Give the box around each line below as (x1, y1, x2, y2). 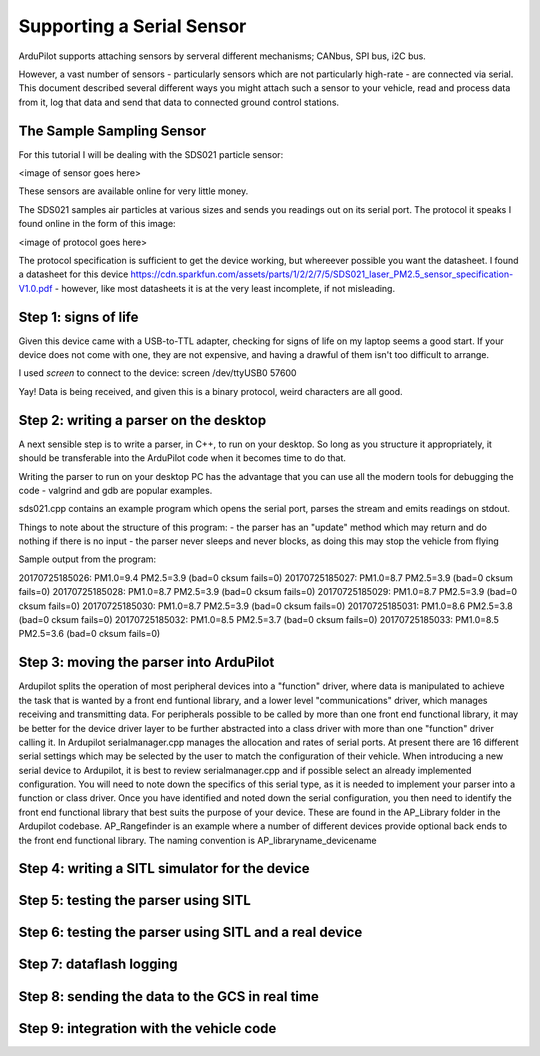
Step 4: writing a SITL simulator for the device (18, 860, 310, 877)
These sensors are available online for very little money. (18, 185, 249, 197)
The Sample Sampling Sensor (18, 122, 207, 139)
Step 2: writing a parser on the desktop (18, 411, 267, 429)
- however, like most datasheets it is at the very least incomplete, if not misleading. (54, 282, 395, 294)
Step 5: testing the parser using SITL (18, 892, 252, 909)
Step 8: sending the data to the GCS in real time (18, 988, 319, 1005)
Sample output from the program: (18, 553, 157, 565)
